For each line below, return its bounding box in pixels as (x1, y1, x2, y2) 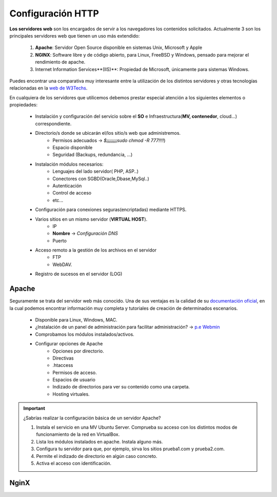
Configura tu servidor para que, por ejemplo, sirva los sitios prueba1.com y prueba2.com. (36, 446, 225, 452)
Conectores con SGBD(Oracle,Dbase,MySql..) (52, 175, 150, 182)
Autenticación (52, 183, 82, 189)
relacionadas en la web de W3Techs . (9, 85, 88, 91)
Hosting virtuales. (52, 391, 90, 397)
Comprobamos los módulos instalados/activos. (35, 331, 134, 337)
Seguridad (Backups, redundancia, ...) (52, 152, 133, 158)
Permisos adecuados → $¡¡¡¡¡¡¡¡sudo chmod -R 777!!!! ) (52, 137, 166, 144)
